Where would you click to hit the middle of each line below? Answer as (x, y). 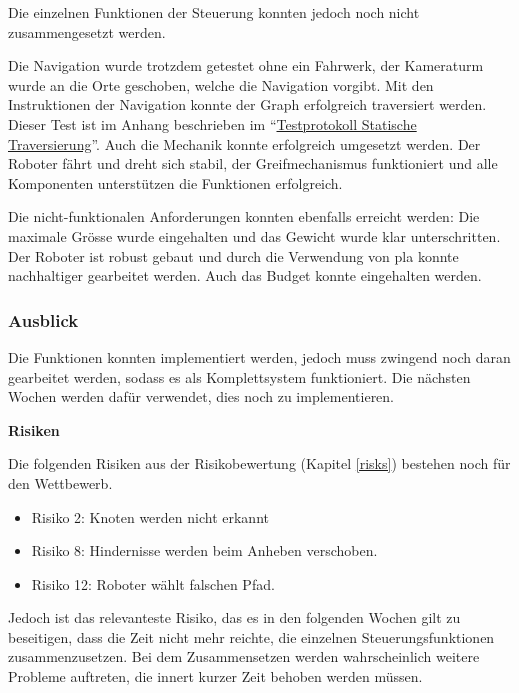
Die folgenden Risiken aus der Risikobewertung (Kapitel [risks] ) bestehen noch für (259, 463)
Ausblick (43, 319)
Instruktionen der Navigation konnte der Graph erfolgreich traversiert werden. (247, 104)
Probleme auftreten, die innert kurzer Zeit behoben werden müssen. (215, 676)
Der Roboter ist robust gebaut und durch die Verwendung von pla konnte (233, 255)
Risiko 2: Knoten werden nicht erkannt (150, 516)
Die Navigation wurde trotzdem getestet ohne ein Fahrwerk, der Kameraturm (246, 65)
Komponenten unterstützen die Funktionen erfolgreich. (175, 182)
